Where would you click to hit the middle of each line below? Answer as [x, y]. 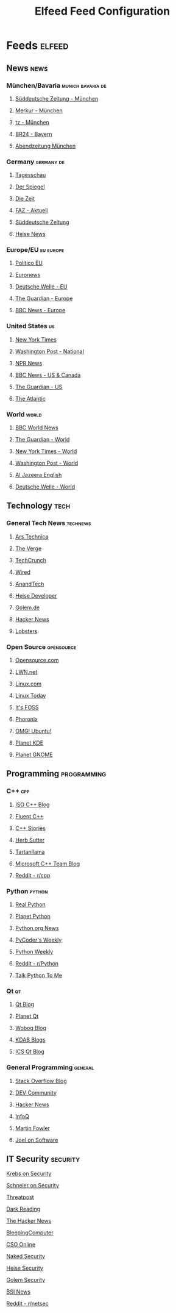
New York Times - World [46, 451]
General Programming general [50, 1067]
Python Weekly [34, 952]
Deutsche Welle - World [45, 487]
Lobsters [26, 631]
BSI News [19, 1292]
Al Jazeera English [38, 475]
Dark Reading [23, 1209]
